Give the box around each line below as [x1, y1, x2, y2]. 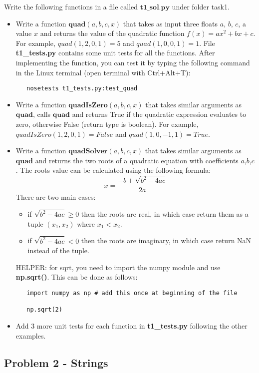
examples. [15, 330, 46, 341]
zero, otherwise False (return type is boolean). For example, [15, 119, 199, 129]
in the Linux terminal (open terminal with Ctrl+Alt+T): [15, 67, 191, 77]
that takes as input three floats [123, 18, 218, 28]
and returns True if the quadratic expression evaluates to [72, 109, 247, 119]
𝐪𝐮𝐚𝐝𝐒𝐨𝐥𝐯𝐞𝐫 [68, 148, 108, 155]
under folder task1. [172, 1, 230, 11]
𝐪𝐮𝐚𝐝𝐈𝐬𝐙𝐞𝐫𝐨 [68, 101, 108, 109]
